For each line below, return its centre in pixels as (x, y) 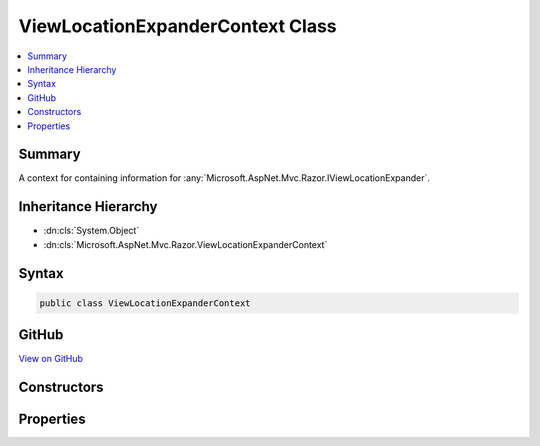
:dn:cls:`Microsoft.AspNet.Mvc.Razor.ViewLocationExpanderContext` (185, 244)
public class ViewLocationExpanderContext (145, 303)
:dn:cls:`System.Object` (91, 231)
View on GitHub (51, 359)
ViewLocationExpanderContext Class (177, 26)
